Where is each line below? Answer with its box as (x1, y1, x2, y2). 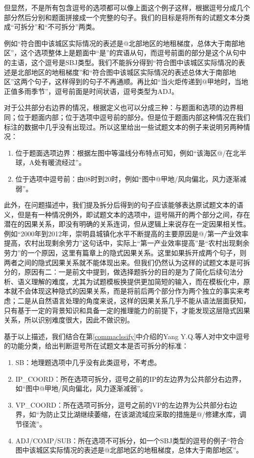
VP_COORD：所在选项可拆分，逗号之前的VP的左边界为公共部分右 (15, 399, 231, 410)
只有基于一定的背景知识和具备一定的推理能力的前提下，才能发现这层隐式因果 (4, 305, 250, 315)
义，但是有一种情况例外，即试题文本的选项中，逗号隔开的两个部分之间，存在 (4, 209, 250, 219)
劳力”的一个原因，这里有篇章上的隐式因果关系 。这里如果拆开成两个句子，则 (4, 248, 247, 258)
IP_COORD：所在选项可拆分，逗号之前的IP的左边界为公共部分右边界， (15, 373, 246, 384)
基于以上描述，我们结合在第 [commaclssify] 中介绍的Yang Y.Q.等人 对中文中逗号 (4, 331, 250, 341)
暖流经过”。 (48, 157, 85, 167)
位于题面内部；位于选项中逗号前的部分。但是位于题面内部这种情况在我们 (17, 112, 250, 122)
